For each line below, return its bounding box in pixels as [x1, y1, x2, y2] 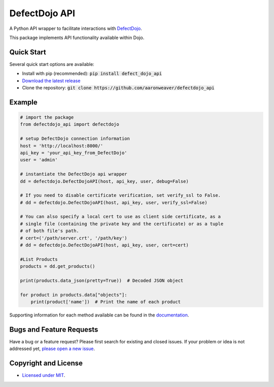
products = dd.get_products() [20, 264, 95, 269]
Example [9, 98, 38, 107]
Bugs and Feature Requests [9, 325, 98, 334]
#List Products [20, 256, 58, 262]
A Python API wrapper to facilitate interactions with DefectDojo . [9, 25, 142, 31]
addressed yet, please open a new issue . [9, 345, 95, 352]
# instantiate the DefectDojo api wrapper [20, 171, 127, 177]
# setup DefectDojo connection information [20, 136, 130, 142]
